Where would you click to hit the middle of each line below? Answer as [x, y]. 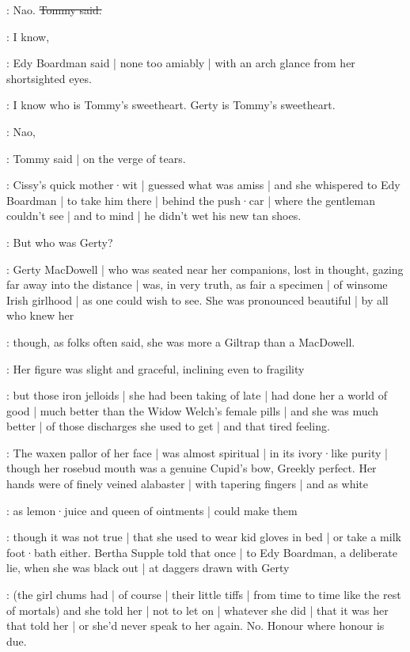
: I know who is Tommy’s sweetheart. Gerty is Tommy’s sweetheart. [171, 105]
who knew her [40, 315]
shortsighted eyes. [49, 78]
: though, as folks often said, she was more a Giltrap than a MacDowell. [181, 341]
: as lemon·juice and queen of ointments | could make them [152, 510]
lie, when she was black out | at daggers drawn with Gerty [148, 568]
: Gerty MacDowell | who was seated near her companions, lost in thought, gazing [205, 269]
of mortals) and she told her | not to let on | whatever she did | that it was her [197, 610]
